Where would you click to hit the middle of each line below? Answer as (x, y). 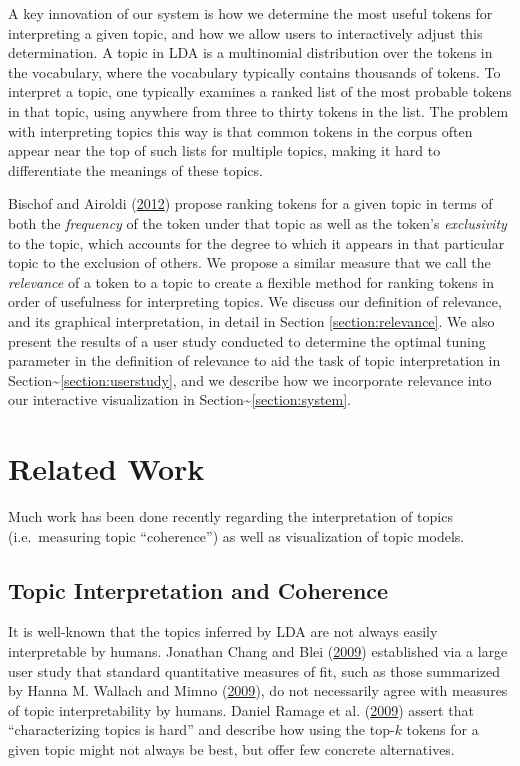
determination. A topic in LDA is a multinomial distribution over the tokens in (250, 52)
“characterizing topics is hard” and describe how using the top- (201, 729)
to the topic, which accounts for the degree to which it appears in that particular (256, 242)
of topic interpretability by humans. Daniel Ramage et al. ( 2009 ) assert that (241, 709)
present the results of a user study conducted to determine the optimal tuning (247, 340)
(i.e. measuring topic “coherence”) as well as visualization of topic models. (236, 535)
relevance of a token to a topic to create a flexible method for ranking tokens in (251, 281)
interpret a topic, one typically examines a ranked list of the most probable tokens (260, 91)
